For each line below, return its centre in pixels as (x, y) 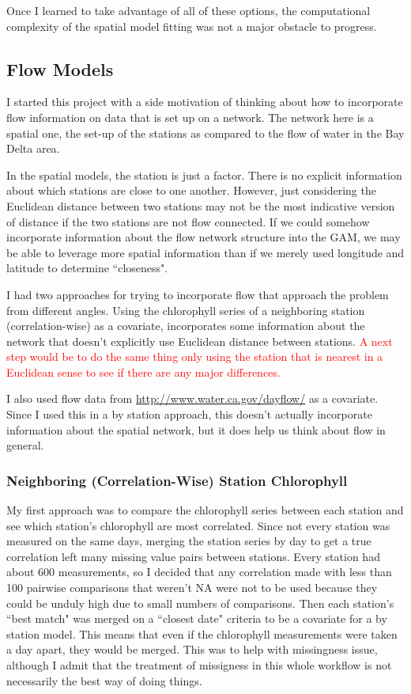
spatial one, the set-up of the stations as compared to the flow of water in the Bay (205, 133)
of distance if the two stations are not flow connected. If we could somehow (188, 221)
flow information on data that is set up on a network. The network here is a (190, 117)
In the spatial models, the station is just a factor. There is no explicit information (204, 174)
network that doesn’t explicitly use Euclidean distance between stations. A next (200, 341)
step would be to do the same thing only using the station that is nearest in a (195, 356)
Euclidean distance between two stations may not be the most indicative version (201, 205)
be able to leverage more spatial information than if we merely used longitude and (205, 252)
